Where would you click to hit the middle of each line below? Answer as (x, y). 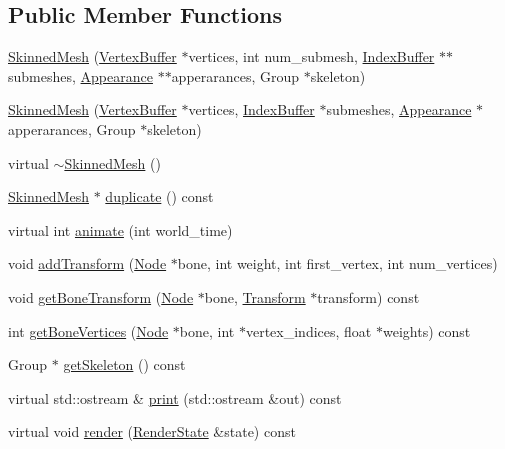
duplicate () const (159, 196)
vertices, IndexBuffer (251, 109)
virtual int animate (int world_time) (120, 229)
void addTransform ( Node (87, 263)
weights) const (426, 330)
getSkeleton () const (124, 364)
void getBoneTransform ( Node (101, 296)
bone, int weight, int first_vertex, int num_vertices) (337, 263)
